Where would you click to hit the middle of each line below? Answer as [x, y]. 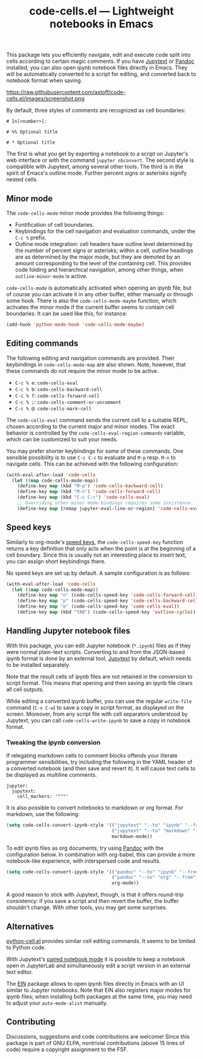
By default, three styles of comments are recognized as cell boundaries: [96, 111]
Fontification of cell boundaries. [55, 225]
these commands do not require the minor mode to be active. [82, 371]
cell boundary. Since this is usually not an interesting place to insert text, [96, 555]
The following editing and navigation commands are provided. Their [91, 358]
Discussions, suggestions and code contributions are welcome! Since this [98, 1036]
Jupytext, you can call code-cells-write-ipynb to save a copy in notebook [98, 720]
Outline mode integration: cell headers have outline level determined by [104, 244]
